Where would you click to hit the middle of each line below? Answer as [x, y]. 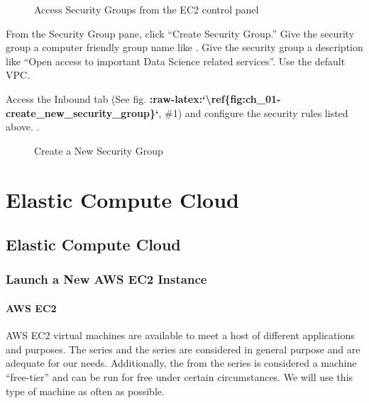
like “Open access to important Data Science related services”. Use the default [176, 61]
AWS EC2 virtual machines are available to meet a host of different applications [180, 335]
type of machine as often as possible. [85, 391]
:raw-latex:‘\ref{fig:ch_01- [215, 98]
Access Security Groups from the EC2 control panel [147, 9]
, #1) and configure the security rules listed [253, 112]
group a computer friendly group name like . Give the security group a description [184, 47]
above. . [23, 127]
